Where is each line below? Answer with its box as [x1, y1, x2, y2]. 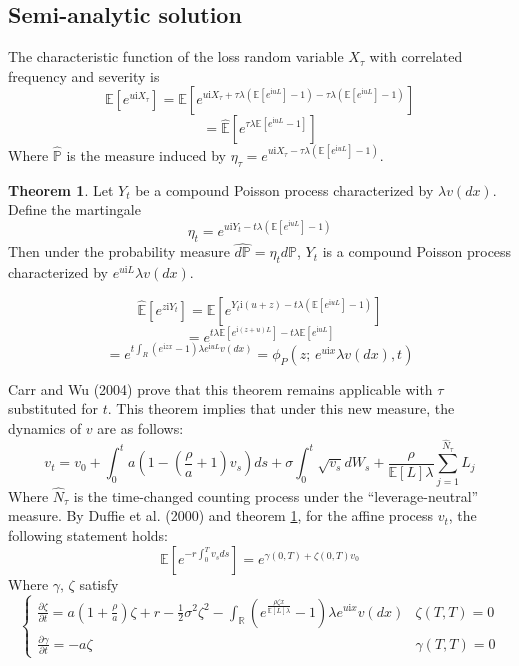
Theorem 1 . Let [8, 179, 114, 200]
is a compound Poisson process [322, 241, 512, 262]
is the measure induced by [66, 144, 227, 165]
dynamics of [8, 417, 82, 438]
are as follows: [97, 417, 184, 438]
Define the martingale [8, 199, 141, 220]
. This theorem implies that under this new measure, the [107, 398, 455, 419]
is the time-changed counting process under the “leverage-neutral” [73, 485, 479, 506]
